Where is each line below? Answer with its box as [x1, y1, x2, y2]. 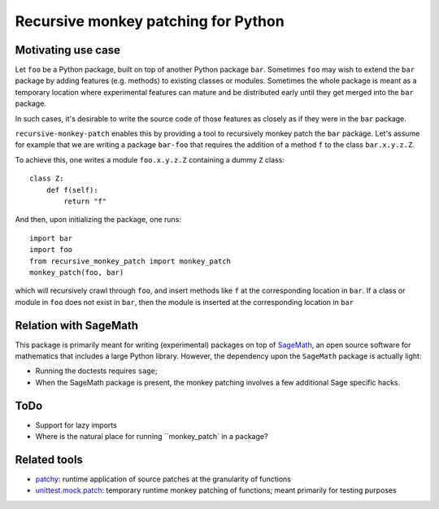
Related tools [15, 452, 83, 467]
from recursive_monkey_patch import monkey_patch [29, 256, 232, 266]
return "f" [63, 196, 107, 206]
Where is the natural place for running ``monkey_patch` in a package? [35, 432, 268, 442]
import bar [29, 233, 73, 243]
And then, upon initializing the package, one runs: [15, 215, 182, 224]
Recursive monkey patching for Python [15, 12, 285, 30]
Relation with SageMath [15, 318, 138, 333]
